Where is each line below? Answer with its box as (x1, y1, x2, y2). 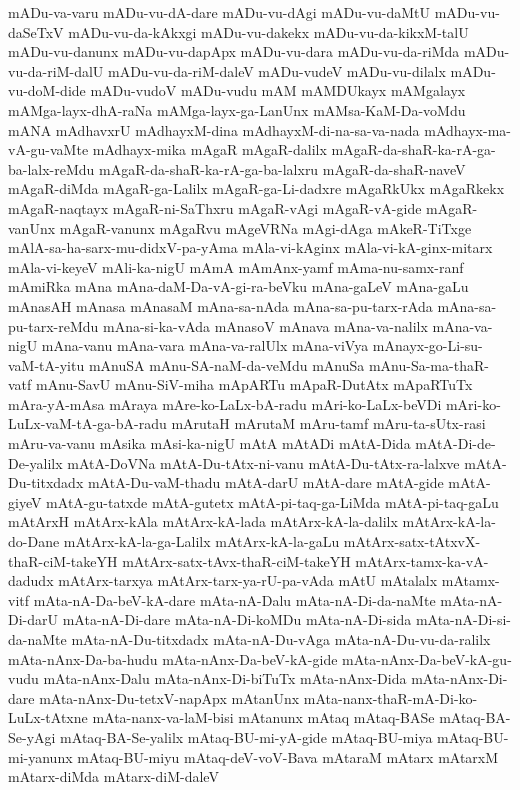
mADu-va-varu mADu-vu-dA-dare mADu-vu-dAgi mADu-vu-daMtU (8, 2, 431, 22)
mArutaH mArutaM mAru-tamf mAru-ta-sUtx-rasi (171, 413, 486, 434)
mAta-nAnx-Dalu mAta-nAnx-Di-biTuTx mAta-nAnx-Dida (43, 668, 407, 689)
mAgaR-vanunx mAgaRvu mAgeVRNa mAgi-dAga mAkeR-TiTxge (59, 217, 472, 238)
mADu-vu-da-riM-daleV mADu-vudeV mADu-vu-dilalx (108, 60, 446, 81)
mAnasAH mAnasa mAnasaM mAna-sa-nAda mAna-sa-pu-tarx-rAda (8, 295, 433, 316)
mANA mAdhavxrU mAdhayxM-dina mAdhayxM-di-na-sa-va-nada (8, 119, 420, 140)
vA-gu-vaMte (8, 139, 89, 160)
